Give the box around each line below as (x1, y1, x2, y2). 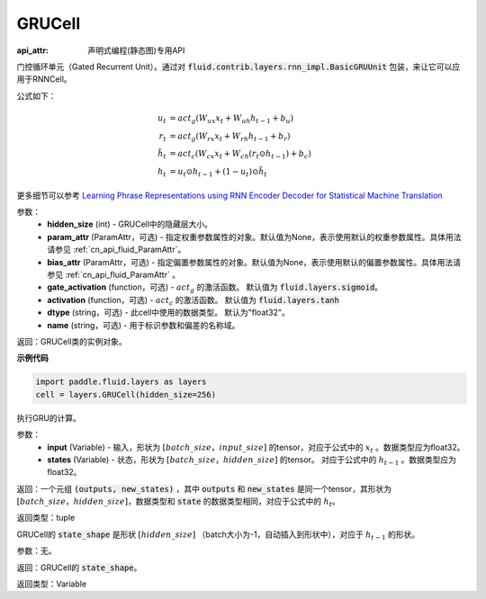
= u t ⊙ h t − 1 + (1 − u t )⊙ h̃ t (169, 166, 267, 179)
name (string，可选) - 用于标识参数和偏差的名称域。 (47, 319, 240, 330)
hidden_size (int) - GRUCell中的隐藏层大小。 (47, 219, 213, 229)
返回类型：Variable (16, 578, 87, 589)
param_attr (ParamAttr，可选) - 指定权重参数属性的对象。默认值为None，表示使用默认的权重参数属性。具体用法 (47, 231, 462, 242)
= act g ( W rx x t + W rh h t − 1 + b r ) (169, 130, 291, 143)
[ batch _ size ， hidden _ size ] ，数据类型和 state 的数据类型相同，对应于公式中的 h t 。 (16, 496, 341, 508)
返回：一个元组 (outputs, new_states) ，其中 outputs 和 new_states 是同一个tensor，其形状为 (16, 483, 391, 494)
